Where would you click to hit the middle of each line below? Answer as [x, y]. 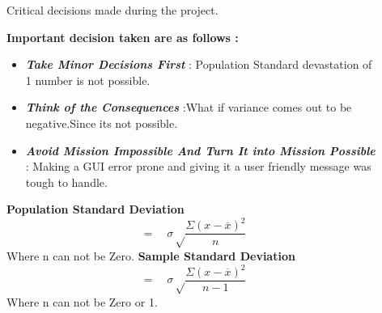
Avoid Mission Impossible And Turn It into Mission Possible [200, 150]
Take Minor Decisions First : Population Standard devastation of [199, 64]
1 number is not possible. [88, 80]
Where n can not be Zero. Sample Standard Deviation [151, 255]
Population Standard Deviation [95, 209]
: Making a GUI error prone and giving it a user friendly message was [198, 166]
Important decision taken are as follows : [123, 37]
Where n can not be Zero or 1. [82, 302]
